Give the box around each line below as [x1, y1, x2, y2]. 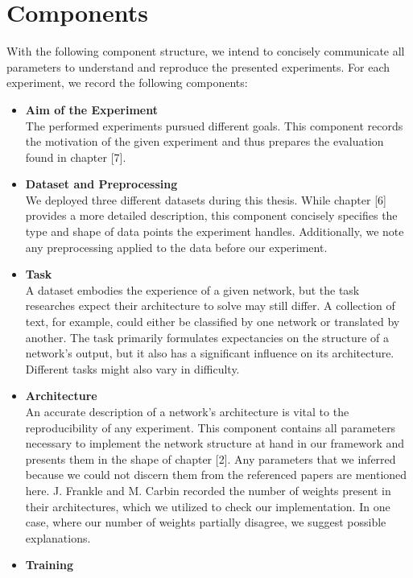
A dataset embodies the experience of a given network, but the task [25, 281, 360, 298]
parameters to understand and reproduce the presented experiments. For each [6, 58, 390, 75]
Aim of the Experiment [25, 101, 158, 118]
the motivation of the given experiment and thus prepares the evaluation [25, 133, 384, 150]
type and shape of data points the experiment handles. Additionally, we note [25, 223, 404, 240]
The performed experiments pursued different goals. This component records [25, 117, 403, 134]
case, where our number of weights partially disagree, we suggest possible [25, 514, 386, 531]
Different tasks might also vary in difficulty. [25, 360, 240, 377]
